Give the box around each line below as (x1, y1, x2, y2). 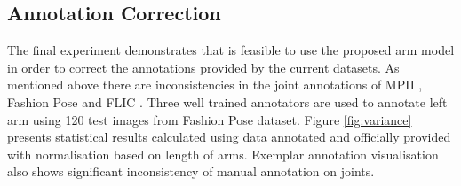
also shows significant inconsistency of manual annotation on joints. (7, 162, 375, 181)
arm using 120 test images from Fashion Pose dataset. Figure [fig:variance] (7, 110, 412, 128)
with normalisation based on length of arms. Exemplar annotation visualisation (7, 144, 439, 163)
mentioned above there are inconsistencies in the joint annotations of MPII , (7, 75, 423, 94)
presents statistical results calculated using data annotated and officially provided (7, 128, 451, 146)
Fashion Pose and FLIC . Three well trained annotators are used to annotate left (7, 92, 448, 111)
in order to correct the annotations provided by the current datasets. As (7, 58, 400, 76)
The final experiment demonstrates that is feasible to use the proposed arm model (7, 41, 455, 59)
